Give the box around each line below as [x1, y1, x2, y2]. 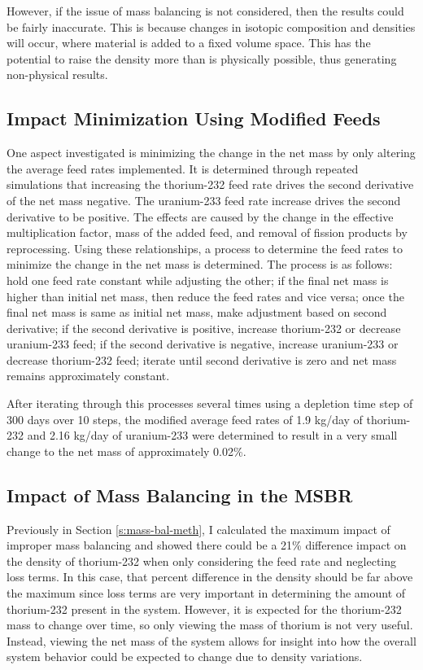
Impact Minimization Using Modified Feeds [7, 106, 381, 131]
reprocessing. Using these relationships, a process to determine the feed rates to [7, 239, 403, 256]
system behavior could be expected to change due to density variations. [7, 648, 363, 665]
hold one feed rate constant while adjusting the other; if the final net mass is [7, 271, 389, 288]
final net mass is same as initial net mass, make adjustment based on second [7, 304, 387, 321]
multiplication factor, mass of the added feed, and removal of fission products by [7, 224, 408, 241]
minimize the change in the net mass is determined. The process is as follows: [7, 256, 393, 273]
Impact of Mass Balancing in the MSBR [7, 482, 353, 507]
